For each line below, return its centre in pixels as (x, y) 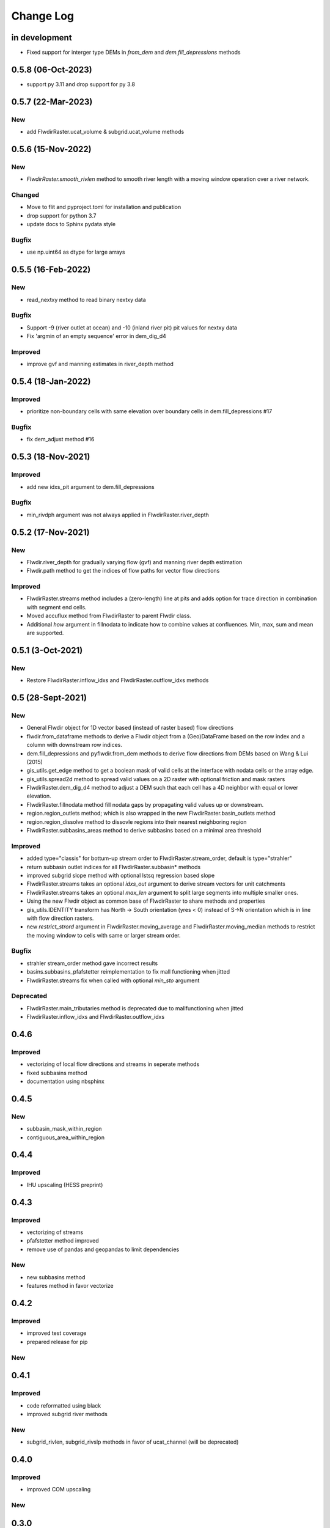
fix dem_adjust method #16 (61, 439)
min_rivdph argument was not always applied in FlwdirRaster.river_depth (118, 515)
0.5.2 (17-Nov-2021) (50, 532)
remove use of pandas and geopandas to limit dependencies (103, 1249)
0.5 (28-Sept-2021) (49, 698)
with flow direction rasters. (60, 918)
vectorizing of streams (55, 1232)
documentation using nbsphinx (66, 1081)
